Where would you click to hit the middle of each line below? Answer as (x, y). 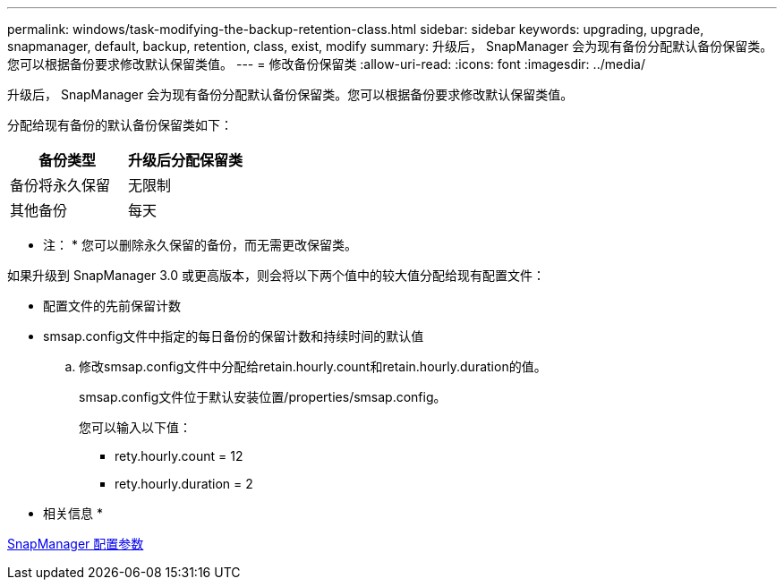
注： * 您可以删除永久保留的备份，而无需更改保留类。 (200, 245)
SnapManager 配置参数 (76, 544)
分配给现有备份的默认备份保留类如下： (120, 125)
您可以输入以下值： (135, 427)
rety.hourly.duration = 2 (184, 484)
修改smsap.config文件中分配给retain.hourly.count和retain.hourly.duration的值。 (313, 366)
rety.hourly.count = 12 (179, 456)
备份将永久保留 (60, 185)
